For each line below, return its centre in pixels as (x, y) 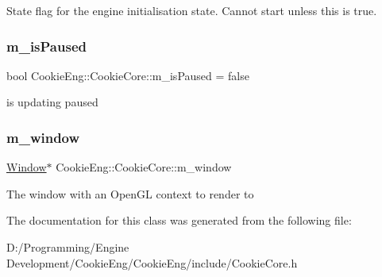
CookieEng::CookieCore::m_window (144, 167)
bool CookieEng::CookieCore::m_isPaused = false (128, 75)
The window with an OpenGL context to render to (130, 193)
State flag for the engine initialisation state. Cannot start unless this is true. (192, 10)
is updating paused (52, 102)
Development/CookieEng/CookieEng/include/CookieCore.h (152, 262)
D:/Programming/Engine (68, 247)
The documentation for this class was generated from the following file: (179, 220)
